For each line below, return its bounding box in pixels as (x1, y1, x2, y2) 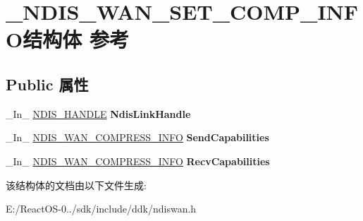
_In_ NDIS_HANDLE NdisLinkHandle (6, 106, 191, 121)
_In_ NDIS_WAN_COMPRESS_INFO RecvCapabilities (6, 153, 270, 168)
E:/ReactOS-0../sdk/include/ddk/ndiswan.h (6, 201, 197, 216)
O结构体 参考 (6, 25, 129, 54)
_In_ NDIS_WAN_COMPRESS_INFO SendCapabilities (6, 130, 269, 145)
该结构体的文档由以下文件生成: (6, 177, 147, 192)
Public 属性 (6, 73, 89, 95)
